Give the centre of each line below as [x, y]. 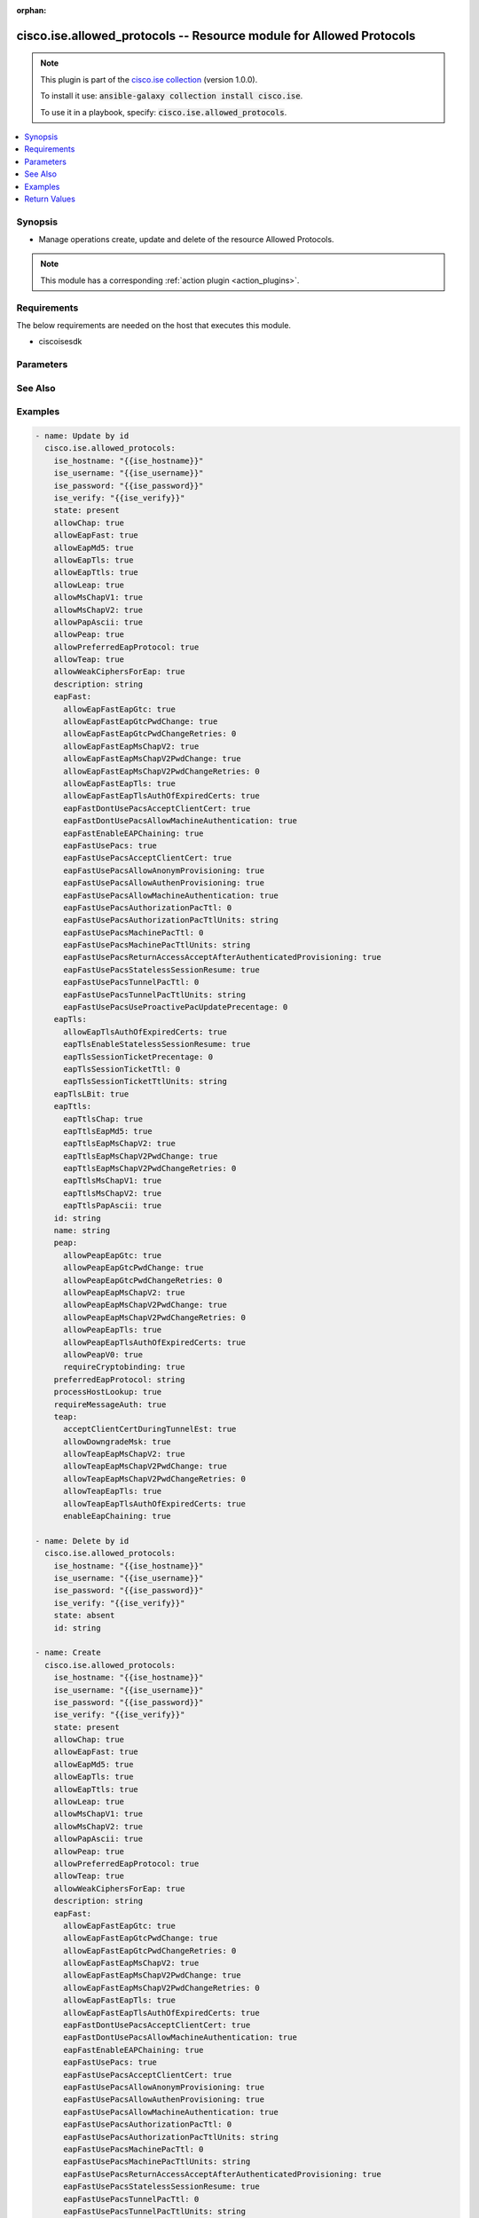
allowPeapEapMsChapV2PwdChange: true [145, 1305]
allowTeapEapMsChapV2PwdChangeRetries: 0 [154, 1479]
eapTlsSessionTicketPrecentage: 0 [138, 1057]
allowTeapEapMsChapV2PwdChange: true [145, 1467]
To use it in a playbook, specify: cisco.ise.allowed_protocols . [164, 112]
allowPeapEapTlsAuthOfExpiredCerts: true [154, 1342]
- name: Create [68, 1653]
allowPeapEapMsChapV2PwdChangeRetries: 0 [154, 1317]
